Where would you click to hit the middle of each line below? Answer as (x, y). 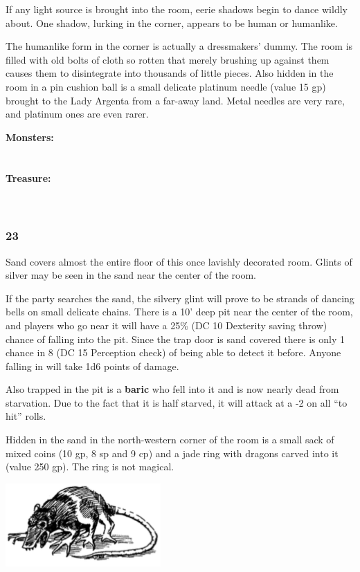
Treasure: (28, 177)
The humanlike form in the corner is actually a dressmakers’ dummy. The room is (179, 46)
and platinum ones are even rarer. (77, 114)
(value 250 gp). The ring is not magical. (90, 467)
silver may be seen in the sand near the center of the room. (131, 275)
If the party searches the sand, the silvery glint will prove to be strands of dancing (180, 298)
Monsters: (30, 137)
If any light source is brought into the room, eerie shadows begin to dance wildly (177, 9)
